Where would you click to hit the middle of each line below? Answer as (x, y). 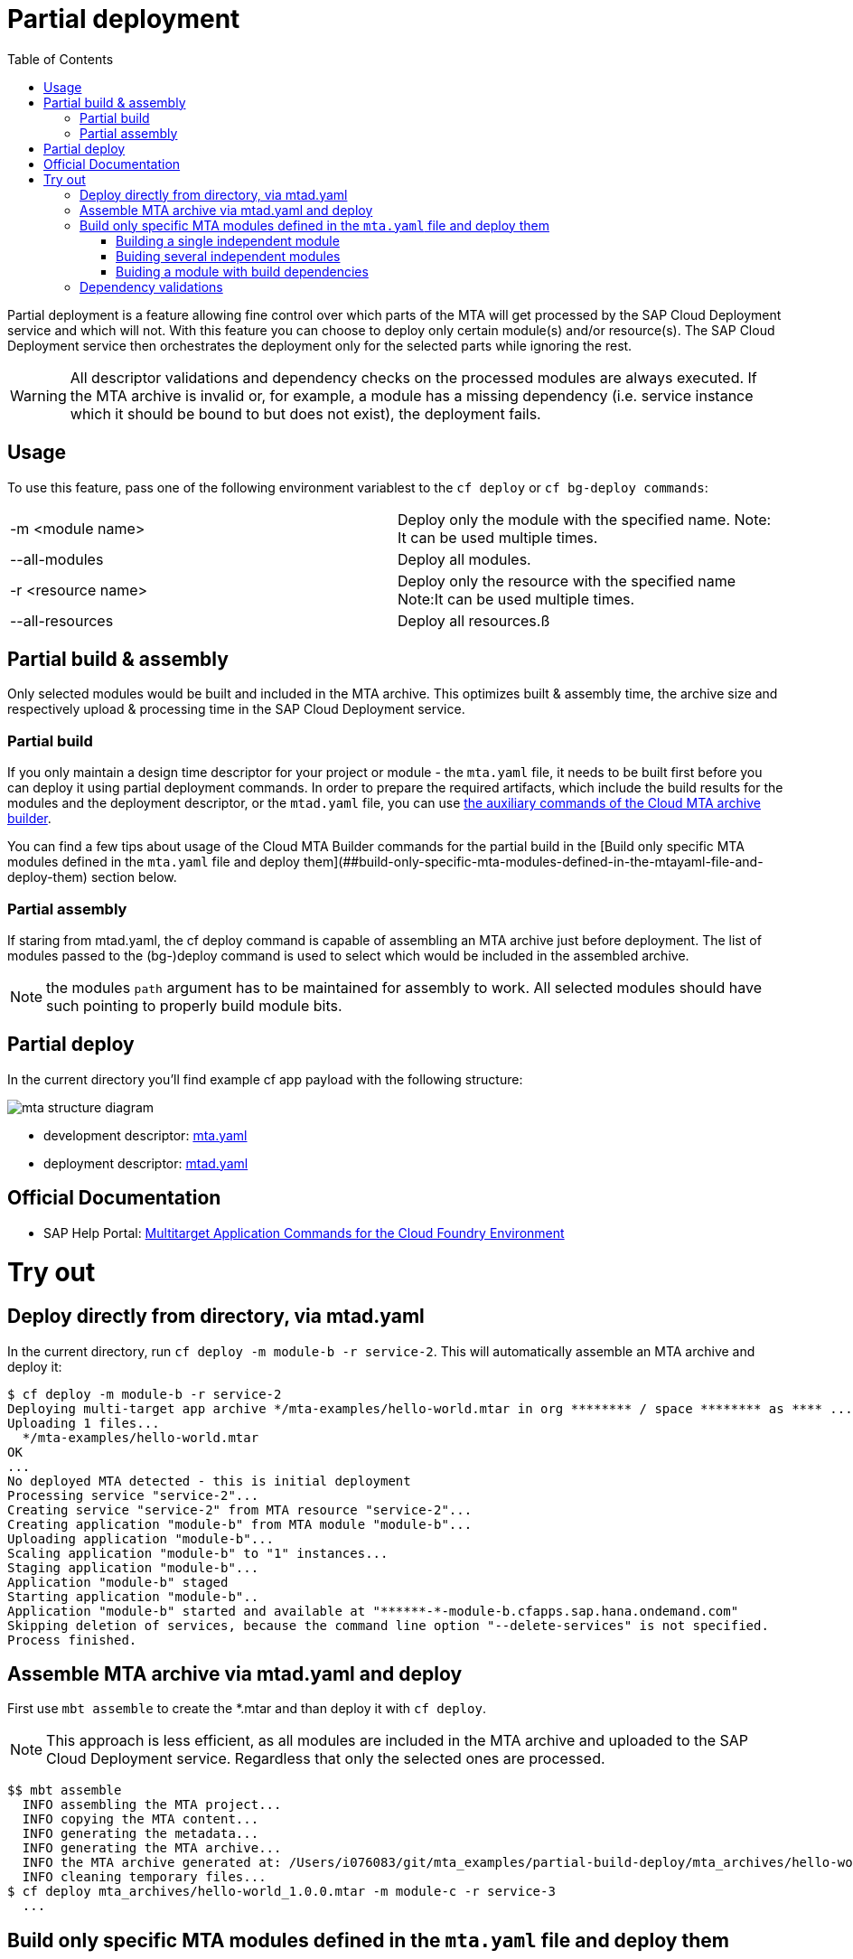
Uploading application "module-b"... (141, 1538)
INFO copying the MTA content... (141, 1819)
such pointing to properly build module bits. (194, 1005)
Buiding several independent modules (228, 256)
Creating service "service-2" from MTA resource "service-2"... (240, 1509)
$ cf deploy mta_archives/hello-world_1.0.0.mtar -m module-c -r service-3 (281, 1892)
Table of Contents (61, 59)
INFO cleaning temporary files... (144, 1877)
